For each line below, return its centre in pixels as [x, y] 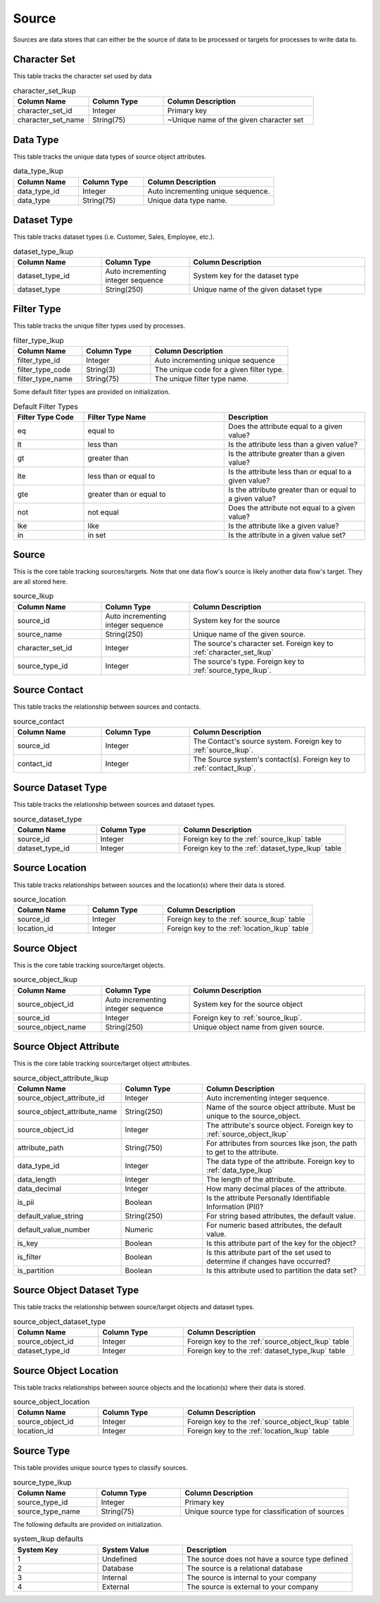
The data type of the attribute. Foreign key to [281, 1161]
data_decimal [39, 1189]
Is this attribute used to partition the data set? [281, 1270]
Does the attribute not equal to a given [292, 507]
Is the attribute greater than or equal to [292, 490]
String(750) [144, 1147]
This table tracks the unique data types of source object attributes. [110, 156]
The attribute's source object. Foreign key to [280, 1125]
